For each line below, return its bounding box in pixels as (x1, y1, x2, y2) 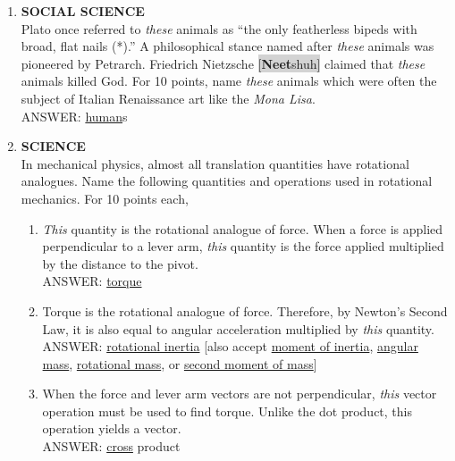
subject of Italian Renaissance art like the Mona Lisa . (21, 88, 316, 107)
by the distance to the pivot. (42, 254, 198, 272)
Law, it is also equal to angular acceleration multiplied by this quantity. (42, 319, 434, 338)
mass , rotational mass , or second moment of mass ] (42, 354, 317, 373)
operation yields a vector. (42, 419, 181, 438)
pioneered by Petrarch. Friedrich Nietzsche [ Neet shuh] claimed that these (21, 54, 426, 72)
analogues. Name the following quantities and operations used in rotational (21, 172, 433, 190)
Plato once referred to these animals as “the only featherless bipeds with (21, 19, 417, 38)
